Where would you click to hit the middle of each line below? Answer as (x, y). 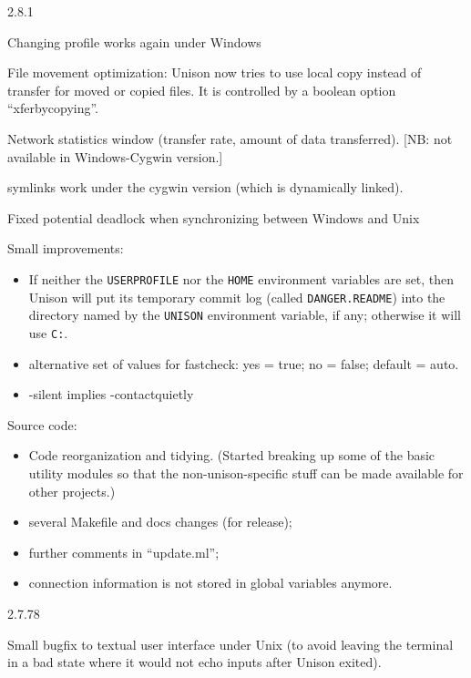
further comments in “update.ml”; (124, 552)
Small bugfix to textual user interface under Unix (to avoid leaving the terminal (230, 644)
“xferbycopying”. (53, 108)
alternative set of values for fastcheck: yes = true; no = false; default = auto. (244, 363)
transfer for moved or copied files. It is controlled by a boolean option (202, 90)
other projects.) (72, 491)
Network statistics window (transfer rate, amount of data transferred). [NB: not (230, 138)
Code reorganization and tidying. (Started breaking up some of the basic (232, 455)
